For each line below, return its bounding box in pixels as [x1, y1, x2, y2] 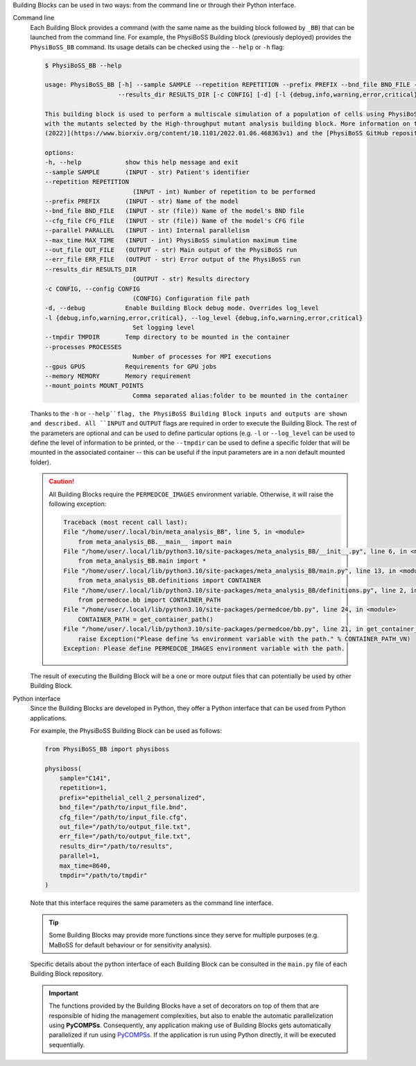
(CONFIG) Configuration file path [132, 294, 250, 302]
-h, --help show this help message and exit [44, 158, 239, 167]
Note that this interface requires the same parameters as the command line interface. [30, 899, 274, 907]
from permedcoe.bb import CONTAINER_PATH [78, 596, 221, 604]
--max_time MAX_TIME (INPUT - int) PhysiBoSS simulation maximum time [44, 236, 297, 244]
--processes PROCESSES [44, 343, 122, 350]
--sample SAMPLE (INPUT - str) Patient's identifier [44, 168, 250, 176]
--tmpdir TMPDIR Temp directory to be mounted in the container [44, 333, 291, 341]
